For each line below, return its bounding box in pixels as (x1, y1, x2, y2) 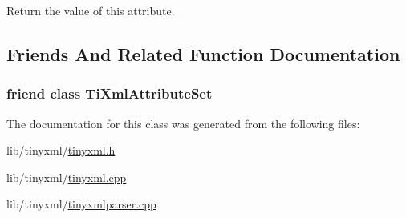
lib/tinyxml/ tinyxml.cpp (6, 168, 127, 185)
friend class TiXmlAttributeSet (6, 83, 213, 103)
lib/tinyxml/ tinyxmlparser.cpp (6, 196, 156, 212)
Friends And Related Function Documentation (6, 41, 400, 66)
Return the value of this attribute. (6, 2, 175, 18)
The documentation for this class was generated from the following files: (6, 115, 360, 131)
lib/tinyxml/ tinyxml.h (6, 142, 116, 159)
